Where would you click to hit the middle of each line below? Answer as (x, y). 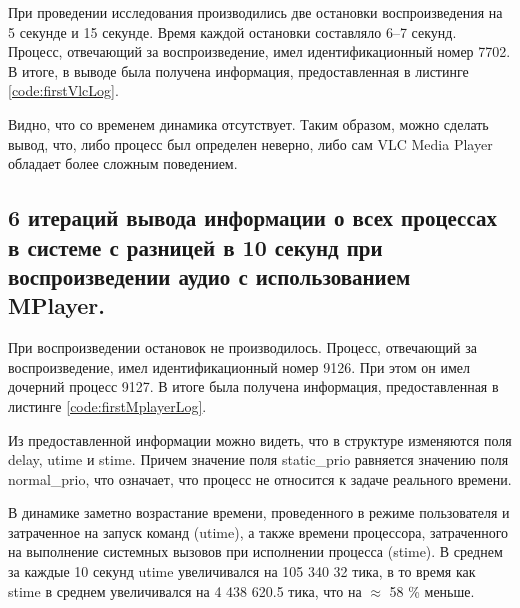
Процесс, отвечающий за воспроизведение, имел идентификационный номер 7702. (259, 51)
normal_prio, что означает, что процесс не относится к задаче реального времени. (260, 478)
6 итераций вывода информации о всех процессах (252, 217)
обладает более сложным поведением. (123, 163)
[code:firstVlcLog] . (63, 90)
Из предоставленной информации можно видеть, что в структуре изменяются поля (260, 439)
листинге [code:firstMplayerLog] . (107, 405)
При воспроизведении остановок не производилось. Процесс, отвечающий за (242, 347)
